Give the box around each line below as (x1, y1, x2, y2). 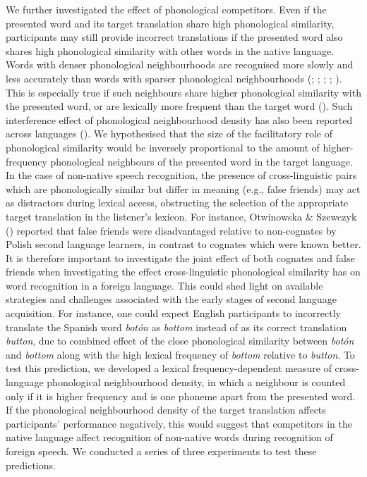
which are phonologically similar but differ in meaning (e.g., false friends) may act (6, 181, 361, 196)
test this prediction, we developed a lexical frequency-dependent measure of (6, 361, 332, 376)
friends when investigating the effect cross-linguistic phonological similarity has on (6, 264, 361, 279)
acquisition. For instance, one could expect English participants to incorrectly (6, 306, 341, 321)
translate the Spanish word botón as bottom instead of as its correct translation (6, 319, 347, 334)
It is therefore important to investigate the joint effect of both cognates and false (6, 250, 355, 265)
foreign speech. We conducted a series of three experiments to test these (6, 444, 317, 458)
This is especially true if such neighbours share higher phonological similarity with (6, 85, 361, 99)
